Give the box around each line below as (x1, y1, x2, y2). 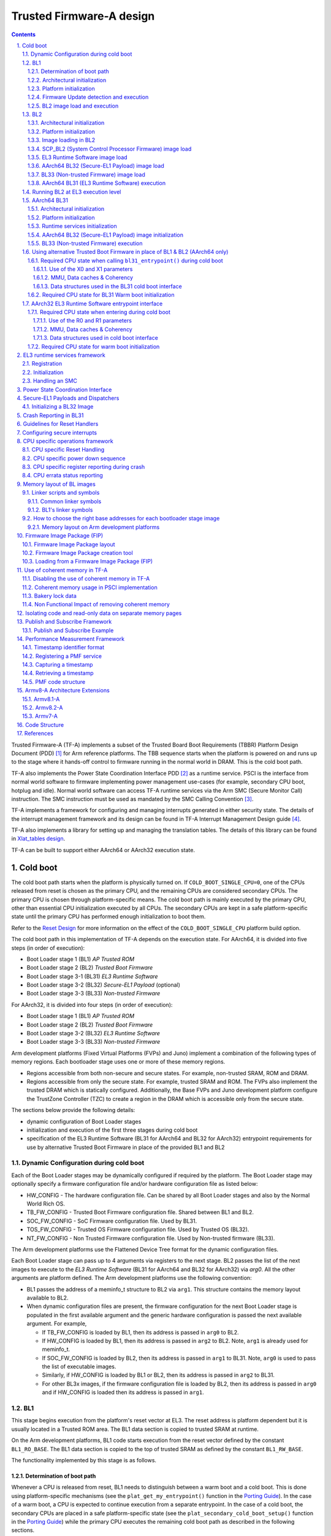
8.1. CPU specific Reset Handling (22, 446, 105, 453)
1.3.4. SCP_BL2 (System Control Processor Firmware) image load (28, 145, 192, 152)
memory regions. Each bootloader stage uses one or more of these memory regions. (11, 1058, 226, 1065)
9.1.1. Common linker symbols (28, 498, 102, 505)
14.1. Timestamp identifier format (22, 644, 104, 651)
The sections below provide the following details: (11, 1107, 135, 1114)
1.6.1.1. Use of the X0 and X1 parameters (32, 265, 133, 273)
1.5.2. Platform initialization (28, 214, 95, 221)
